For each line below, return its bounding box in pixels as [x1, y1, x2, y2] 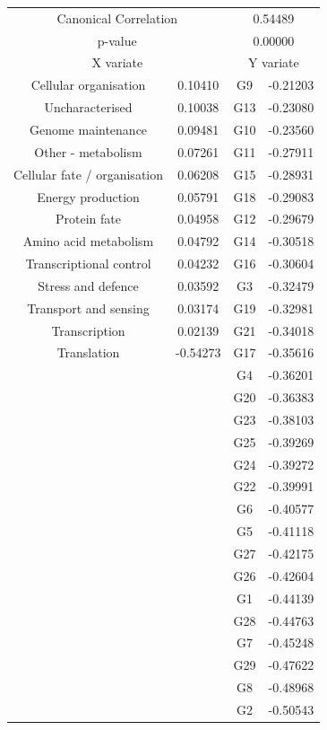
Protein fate [56, 209, 121, 228]
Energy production [37, 187, 140, 206]
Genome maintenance [29, 119, 148, 138]
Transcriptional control [25, 254, 151, 273]
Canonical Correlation [56, 8, 178, 27]
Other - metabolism [34, 142, 142, 161]
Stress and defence [38, 276, 139, 295]
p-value [97, 31, 137, 49]
